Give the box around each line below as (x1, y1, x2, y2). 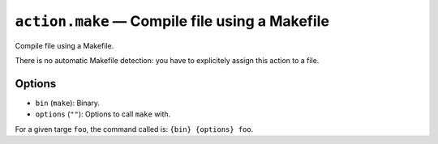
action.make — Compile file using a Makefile (15, 12, 330, 30)
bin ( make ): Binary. (35, 98, 101, 108)
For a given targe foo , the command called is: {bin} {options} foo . (15, 124, 254, 133)
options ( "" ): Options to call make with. (35, 109, 171, 119)
